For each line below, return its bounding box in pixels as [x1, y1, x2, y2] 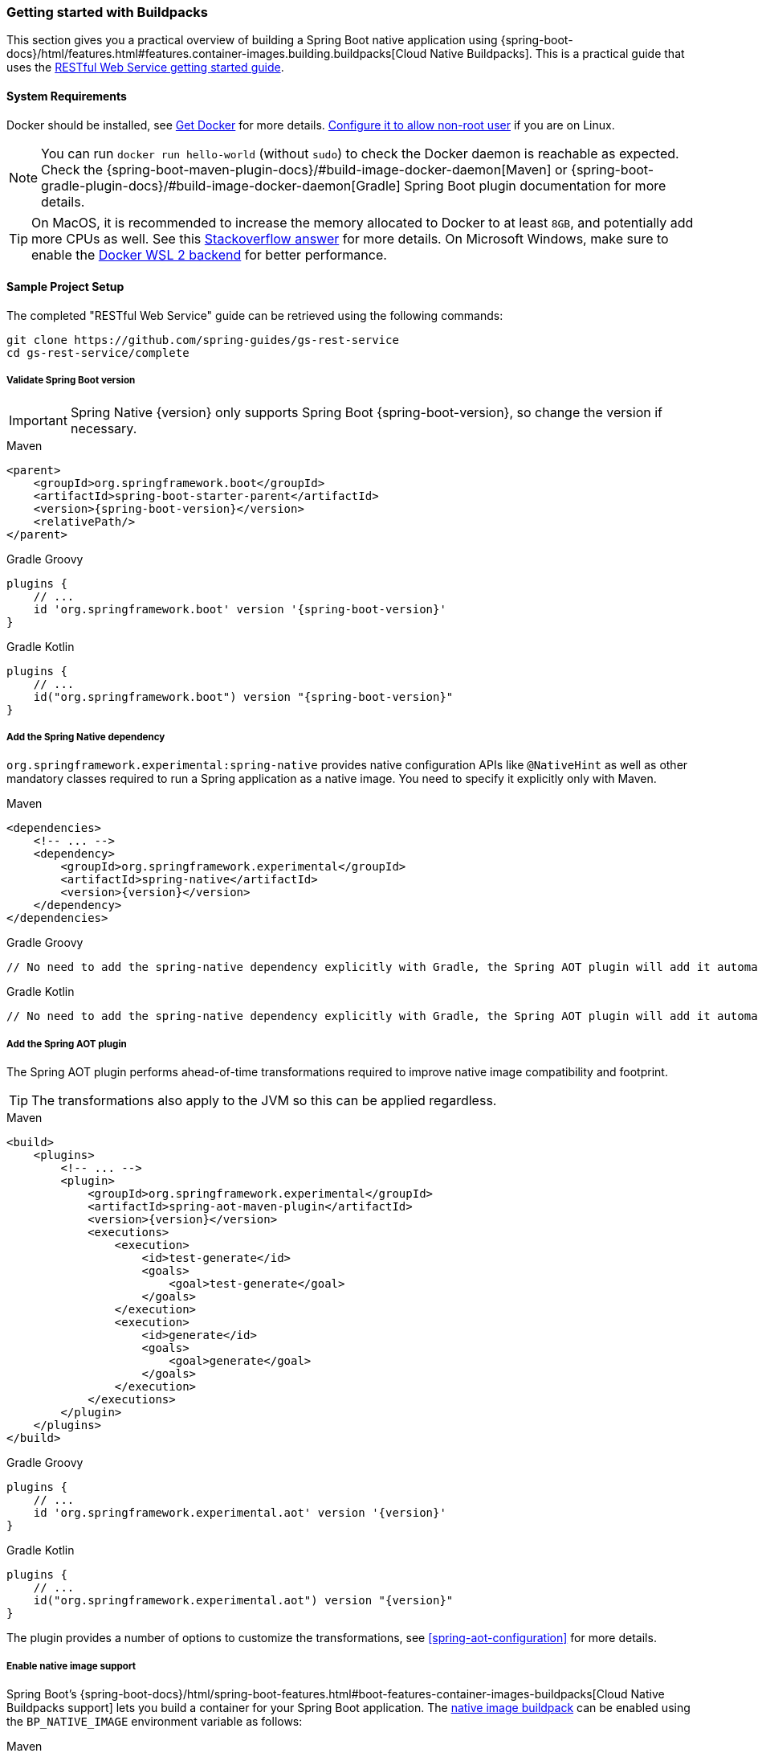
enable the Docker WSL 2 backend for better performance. [31, 246, 387, 263]
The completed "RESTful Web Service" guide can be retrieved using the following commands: [6, 308, 503, 322]
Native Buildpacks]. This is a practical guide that [430, 47, 685, 61]
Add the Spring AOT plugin [6, 1038, 127, 1050]
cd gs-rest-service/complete [6, 346, 189, 359]
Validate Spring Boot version [6, 375, 136, 387]
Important [9, 412, 67, 428]
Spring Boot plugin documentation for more [404, 177, 666, 194]
